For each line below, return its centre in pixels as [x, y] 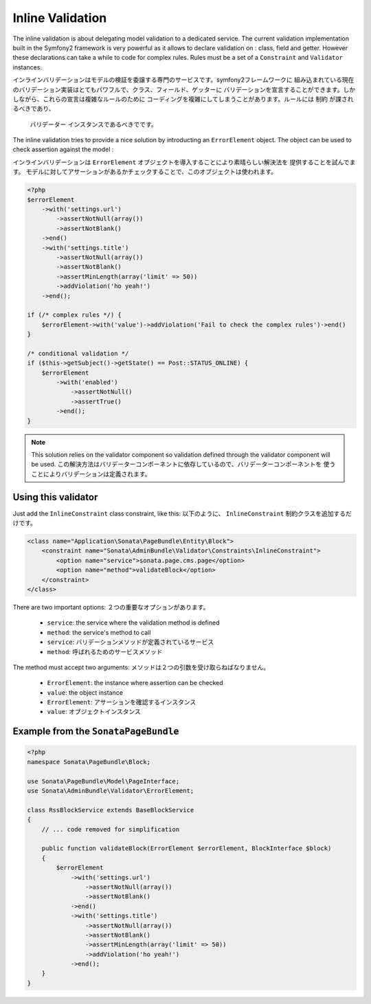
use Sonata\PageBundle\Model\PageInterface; [103, 781]
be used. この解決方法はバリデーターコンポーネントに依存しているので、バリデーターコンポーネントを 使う [183, 465]
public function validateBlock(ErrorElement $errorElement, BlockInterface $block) [187, 848]
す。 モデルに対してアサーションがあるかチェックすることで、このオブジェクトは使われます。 [145, 172]
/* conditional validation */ [78, 353]
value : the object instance [85, 692]
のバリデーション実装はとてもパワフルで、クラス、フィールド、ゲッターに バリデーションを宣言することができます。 [178, 89]
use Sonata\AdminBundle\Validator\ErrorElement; [111, 791]
